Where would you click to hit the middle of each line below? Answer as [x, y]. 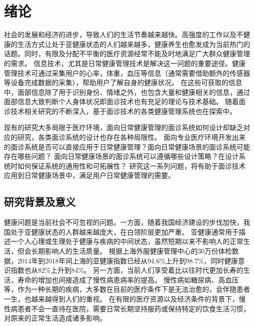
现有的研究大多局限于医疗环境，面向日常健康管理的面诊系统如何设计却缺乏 [124, 127]
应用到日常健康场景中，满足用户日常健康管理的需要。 [89, 175]
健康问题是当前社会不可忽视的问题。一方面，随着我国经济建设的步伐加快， [124, 222]
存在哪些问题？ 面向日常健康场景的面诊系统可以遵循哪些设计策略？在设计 [121, 156]
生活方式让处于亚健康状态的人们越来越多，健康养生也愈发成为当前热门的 [134, 44]
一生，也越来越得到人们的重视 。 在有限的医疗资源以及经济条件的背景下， [121, 298]
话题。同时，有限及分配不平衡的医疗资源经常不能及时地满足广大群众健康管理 [127, 54]
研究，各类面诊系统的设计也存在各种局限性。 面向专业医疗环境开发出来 [131, 137]
